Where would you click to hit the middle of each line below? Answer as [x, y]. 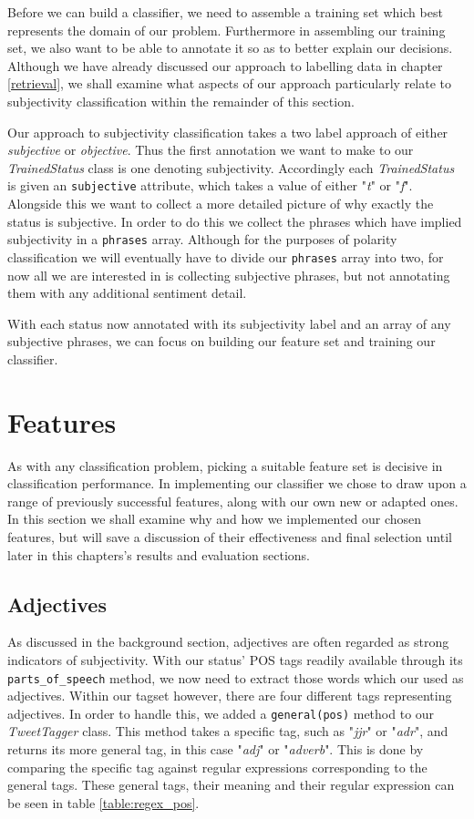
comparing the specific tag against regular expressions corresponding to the [217, 767]
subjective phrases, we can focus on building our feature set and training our [222, 341]
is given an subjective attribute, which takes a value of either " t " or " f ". [210, 185]
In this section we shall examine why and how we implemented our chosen [215, 519]
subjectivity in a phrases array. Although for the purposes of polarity [202, 239]
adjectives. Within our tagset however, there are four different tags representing [230, 696]
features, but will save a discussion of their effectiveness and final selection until [230, 536]
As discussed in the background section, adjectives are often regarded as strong [228, 642]
